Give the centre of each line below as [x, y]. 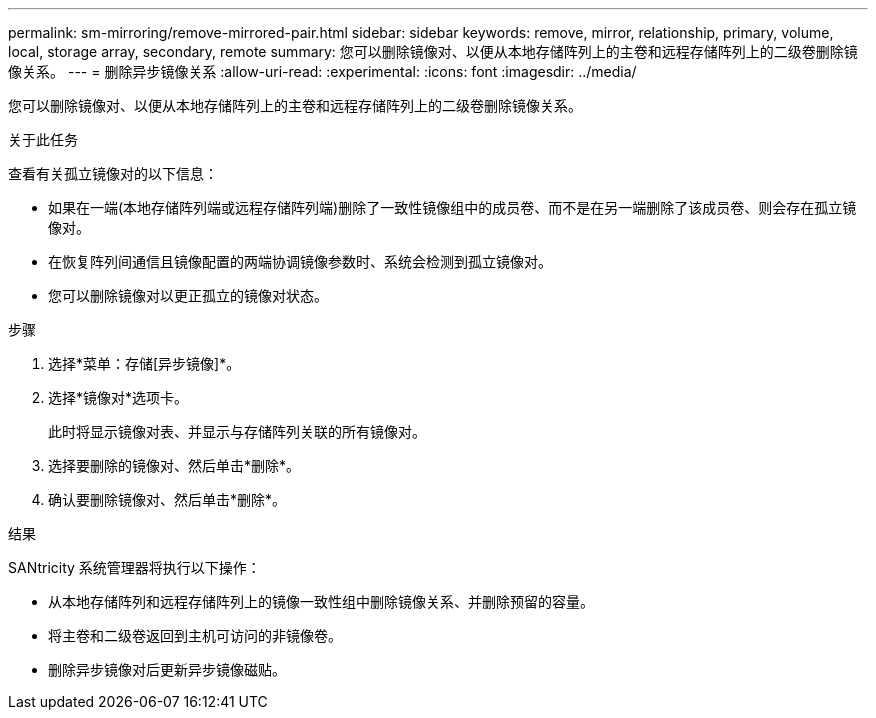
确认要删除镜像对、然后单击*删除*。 [167, 499]
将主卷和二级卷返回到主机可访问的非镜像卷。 [195, 635]
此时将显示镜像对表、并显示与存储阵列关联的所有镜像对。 [237, 431]
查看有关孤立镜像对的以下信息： [113, 173]
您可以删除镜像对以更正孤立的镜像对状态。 [188, 295]
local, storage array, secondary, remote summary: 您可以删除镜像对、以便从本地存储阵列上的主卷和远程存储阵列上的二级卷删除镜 [433, 51]
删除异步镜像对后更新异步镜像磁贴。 [167, 669]
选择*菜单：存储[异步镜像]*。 [144, 363]
